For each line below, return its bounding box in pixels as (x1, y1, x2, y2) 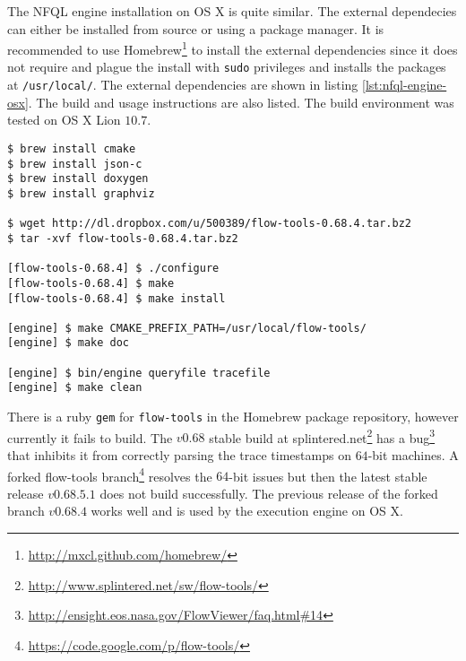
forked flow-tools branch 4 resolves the (7, 464, 212, 485)
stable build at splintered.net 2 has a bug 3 (209, 425, 436, 447)
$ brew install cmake (7, 142, 136, 155)
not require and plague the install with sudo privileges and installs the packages (7, 57, 446, 76)
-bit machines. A (367, 446, 459, 464)
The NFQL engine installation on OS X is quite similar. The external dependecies (7, 2, 457, 20)
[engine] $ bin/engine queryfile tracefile (7, 366, 271, 379)
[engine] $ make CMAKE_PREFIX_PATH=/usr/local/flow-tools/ (7, 321, 367, 335)
